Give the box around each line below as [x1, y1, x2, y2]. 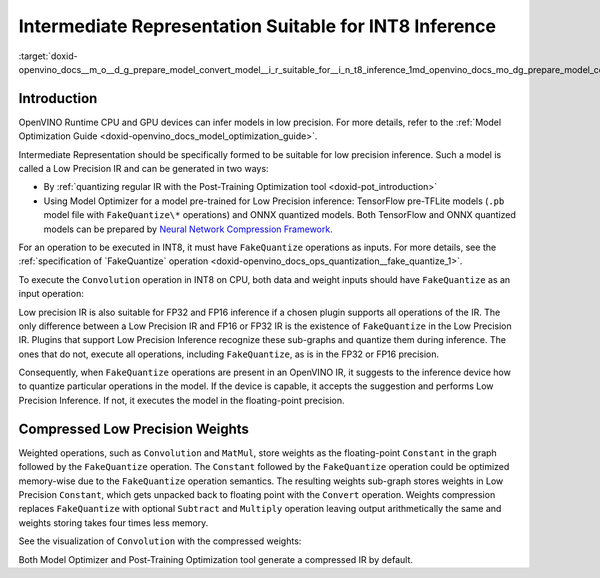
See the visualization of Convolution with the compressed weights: [18, 535, 302, 547]
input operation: [18, 288, 84, 300]
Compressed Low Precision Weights [18, 420, 250, 437]
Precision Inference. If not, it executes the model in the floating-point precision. [18, 394, 345, 406]
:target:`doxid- [18, 50, 79, 62]
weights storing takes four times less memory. [18, 516, 209, 529]
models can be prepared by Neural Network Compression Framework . [43, 223, 334, 235]
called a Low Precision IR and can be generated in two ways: [18, 163, 269, 175]
